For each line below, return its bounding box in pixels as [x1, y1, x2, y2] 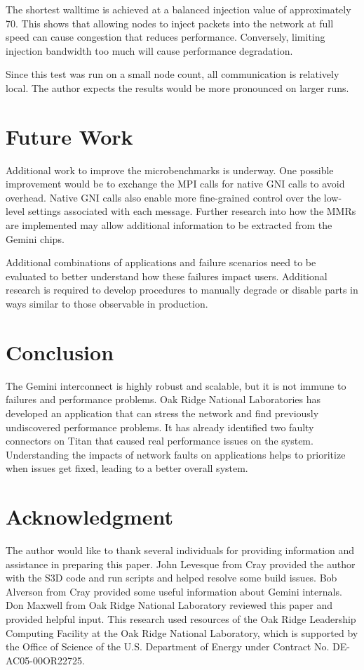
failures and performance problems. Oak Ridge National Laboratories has [6, 392, 321, 407]
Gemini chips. [6, 231, 65, 246]
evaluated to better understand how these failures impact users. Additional [6, 268, 328, 283]
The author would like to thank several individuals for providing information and [6, 543, 355, 558]
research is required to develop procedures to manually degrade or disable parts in [6, 282, 358, 297]
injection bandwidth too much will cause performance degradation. [6, 43, 293, 58]
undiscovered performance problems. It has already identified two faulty [6, 419, 314, 434]
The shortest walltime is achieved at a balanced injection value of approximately [6, 2, 351, 16]
